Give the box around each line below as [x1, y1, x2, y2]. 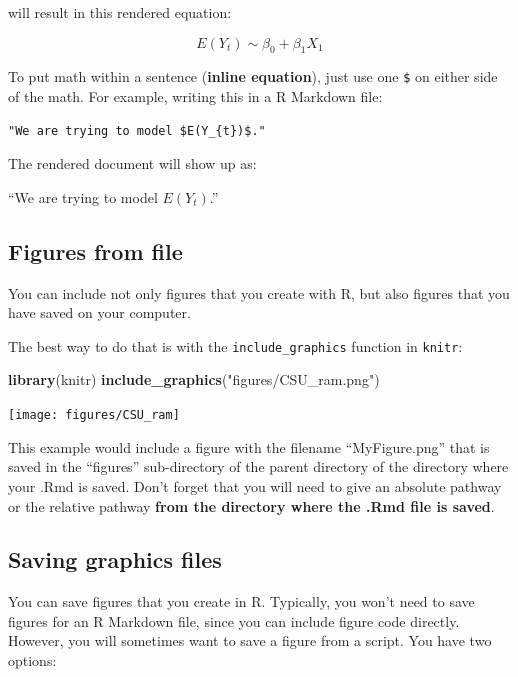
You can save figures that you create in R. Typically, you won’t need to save [8, 591, 475, 612]
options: [8, 650, 57, 671]
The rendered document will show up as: [8, 153, 257, 174]
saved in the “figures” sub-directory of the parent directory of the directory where [8, 456, 509, 477]
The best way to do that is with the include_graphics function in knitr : [8, 335, 463, 356]
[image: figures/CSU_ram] [8, 408, 180, 423]
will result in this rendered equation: [8, 2, 232, 22]
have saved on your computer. [8, 302, 191, 323]
